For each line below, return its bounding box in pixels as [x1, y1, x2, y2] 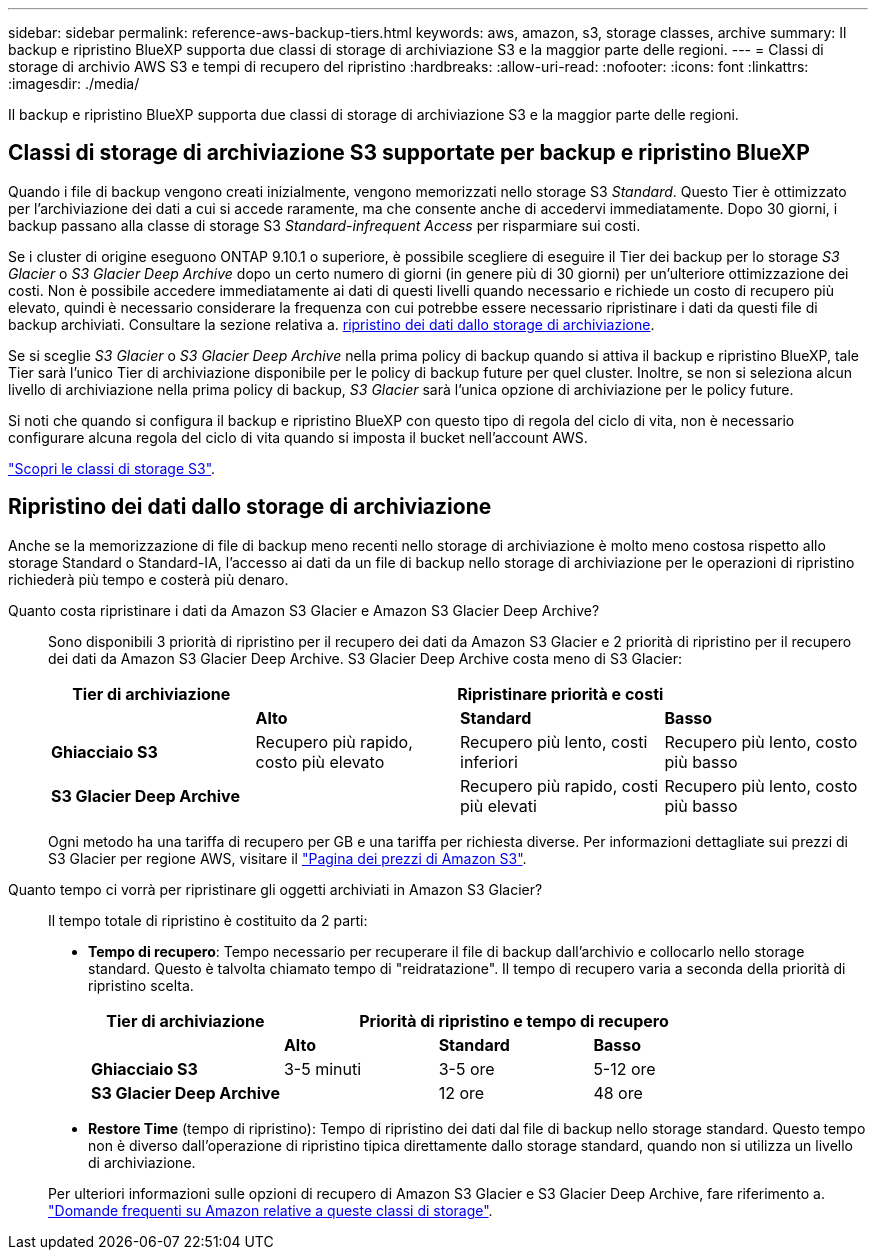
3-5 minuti [283, 1058, 362, 1079]
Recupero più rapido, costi [460, 775, 659, 796]
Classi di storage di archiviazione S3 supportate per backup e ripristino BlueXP [8, 140, 810, 166]
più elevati [460, 795, 537, 816]
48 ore [593, 1082, 643, 1103]
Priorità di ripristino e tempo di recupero [359, 1010, 669, 1031]
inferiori [460, 751, 518, 772]
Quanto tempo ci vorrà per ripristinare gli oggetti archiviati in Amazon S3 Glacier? [8, 880, 543, 898]
